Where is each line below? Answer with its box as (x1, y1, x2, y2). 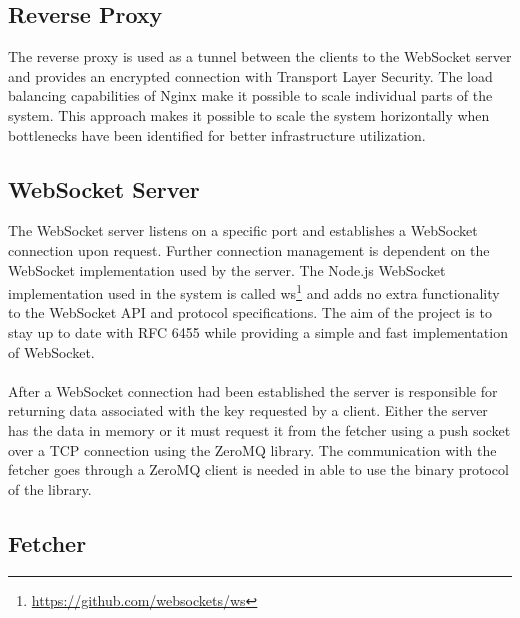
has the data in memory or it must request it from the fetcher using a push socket (8, 419, 511, 440)
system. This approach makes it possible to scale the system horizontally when (8, 104, 490, 125)
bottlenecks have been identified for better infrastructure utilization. (8, 124, 426, 145)
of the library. (8, 478, 92, 499)
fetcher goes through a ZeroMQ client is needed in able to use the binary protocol (8, 459, 509, 480)
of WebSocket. (8, 341, 95, 362)
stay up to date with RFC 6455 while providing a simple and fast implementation (8, 322, 508, 342)
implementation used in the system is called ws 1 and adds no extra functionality (8, 280, 500, 303)
